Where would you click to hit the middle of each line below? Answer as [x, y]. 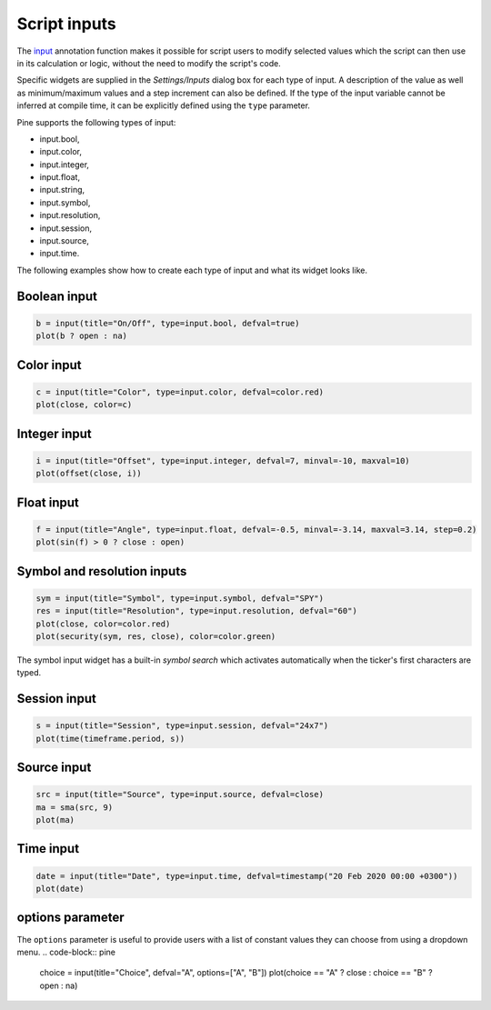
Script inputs [67, 24]
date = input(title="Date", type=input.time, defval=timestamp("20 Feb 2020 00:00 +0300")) [247, 876]
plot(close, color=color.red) [103, 624]
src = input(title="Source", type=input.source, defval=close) [180, 795]
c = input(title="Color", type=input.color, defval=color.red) [180, 392]
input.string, [62, 190]
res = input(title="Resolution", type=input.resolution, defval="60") [197, 611]
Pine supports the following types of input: [96, 122]
